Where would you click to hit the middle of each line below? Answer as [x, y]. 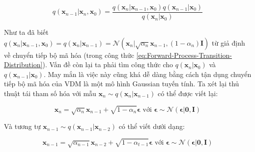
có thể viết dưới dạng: [152, 126]
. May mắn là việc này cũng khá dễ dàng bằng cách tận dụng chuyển [147, 74]
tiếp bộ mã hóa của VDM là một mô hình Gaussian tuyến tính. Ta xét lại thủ [122, 84]
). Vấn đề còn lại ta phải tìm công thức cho [108, 64]
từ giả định [228, 42]
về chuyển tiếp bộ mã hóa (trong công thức [69, 55]
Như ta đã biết [26, 32]
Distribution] [23, 64]
